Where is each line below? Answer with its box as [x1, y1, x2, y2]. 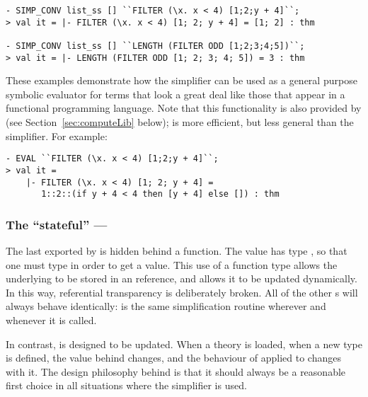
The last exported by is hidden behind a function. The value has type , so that [6, 243, 347, 258]
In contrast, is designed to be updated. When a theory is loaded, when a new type [6, 336, 362, 351]
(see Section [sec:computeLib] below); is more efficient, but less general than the [6, 115, 354, 130]
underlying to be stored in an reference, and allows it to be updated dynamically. [6, 271, 357, 286]
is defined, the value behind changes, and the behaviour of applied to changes [6, 350, 341, 365]
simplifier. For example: [6, 128, 108, 143]
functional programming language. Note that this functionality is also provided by [6, 100, 362, 115]
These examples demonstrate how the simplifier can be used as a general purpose [6, 73, 357, 88]
